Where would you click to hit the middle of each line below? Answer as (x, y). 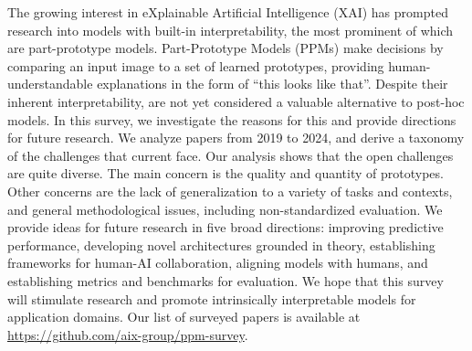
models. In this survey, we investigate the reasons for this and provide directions (232, 119)
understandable (50, 84)
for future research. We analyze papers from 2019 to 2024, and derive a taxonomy (236, 138)
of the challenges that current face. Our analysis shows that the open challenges (231, 155)
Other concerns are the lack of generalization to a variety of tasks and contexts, (230, 191)
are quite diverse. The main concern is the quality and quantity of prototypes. (226, 173)
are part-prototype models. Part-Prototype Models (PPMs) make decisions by (226, 48)
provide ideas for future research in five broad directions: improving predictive (226, 227)
